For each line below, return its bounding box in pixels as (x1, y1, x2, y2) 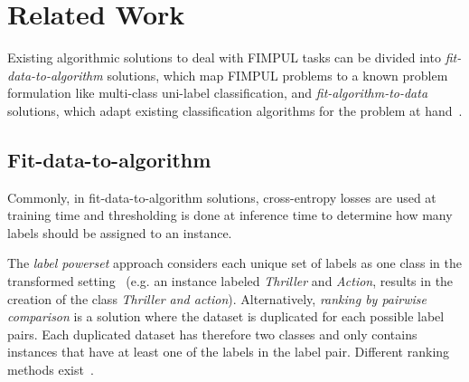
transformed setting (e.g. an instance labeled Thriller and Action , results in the (7, 272, 454, 291)
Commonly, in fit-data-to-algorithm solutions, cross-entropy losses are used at (7, 187, 436, 206)
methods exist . (7, 360, 94, 379)
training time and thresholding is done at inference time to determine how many (7, 205, 453, 224)
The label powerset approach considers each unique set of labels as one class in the (7, 253, 462, 272)
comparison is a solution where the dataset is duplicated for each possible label (7, 307, 445, 326)
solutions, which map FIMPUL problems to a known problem (107, 65, 448, 84)
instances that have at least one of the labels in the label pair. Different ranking (7, 342, 450, 361)
